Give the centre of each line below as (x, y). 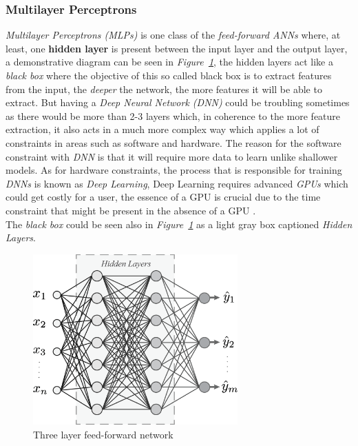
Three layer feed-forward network (103, 434)
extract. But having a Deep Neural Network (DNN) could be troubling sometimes (178, 102)
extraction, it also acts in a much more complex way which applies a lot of (162, 129)
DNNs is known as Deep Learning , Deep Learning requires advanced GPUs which (177, 183)
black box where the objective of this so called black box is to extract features (169, 75)
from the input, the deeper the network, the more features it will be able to (164, 89)
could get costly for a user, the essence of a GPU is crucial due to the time (163, 197)
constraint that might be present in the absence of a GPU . (131, 210)
